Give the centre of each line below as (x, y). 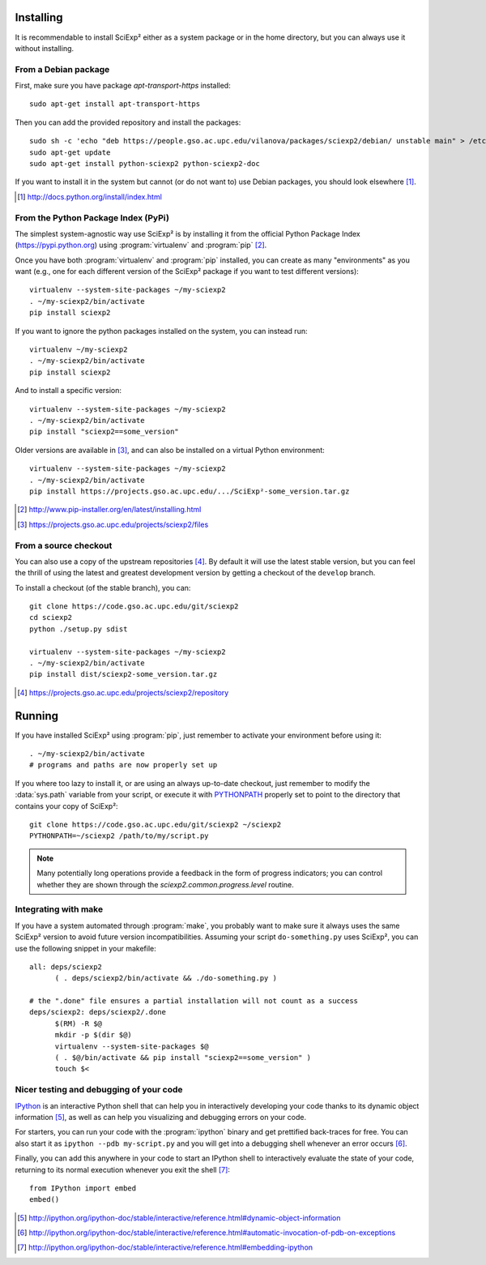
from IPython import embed (83, 1188)
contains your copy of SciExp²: (66, 806)
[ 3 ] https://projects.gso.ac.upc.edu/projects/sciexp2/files (113, 524)
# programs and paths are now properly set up (124, 765)
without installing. (45, 48)
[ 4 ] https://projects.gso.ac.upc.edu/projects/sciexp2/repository (123, 692)
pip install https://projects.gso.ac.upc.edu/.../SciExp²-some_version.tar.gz (190, 491)
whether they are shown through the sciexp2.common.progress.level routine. (166, 884)
